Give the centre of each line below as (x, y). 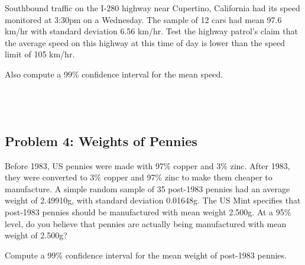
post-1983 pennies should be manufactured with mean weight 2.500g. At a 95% (148, 211)
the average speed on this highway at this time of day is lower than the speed (145, 42)
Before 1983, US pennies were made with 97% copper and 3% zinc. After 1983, (147, 165)
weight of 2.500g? (36, 235)
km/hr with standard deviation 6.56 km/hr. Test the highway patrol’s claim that (151, 31)
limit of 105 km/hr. (40, 54)
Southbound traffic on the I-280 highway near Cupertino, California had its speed (152, 8)
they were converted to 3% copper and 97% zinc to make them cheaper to (139, 177)
